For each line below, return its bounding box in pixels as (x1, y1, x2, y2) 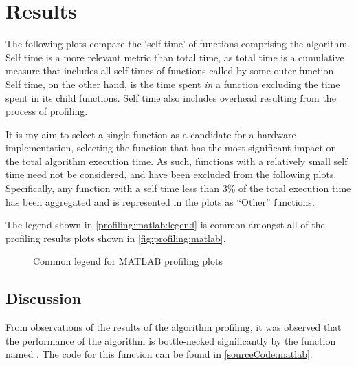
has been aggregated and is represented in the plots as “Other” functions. (5, 194, 315, 208)
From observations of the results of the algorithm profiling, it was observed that (5, 320, 342, 334)
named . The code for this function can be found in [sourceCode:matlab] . (5, 347, 313, 361)
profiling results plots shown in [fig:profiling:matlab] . (5, 230, 226, 245)
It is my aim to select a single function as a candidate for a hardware (5, 127, 296, 141)
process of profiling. (5, 104, 88, 118)
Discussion (5, 288, 82, 309)
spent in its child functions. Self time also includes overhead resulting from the (5, 90, 336, 105)
